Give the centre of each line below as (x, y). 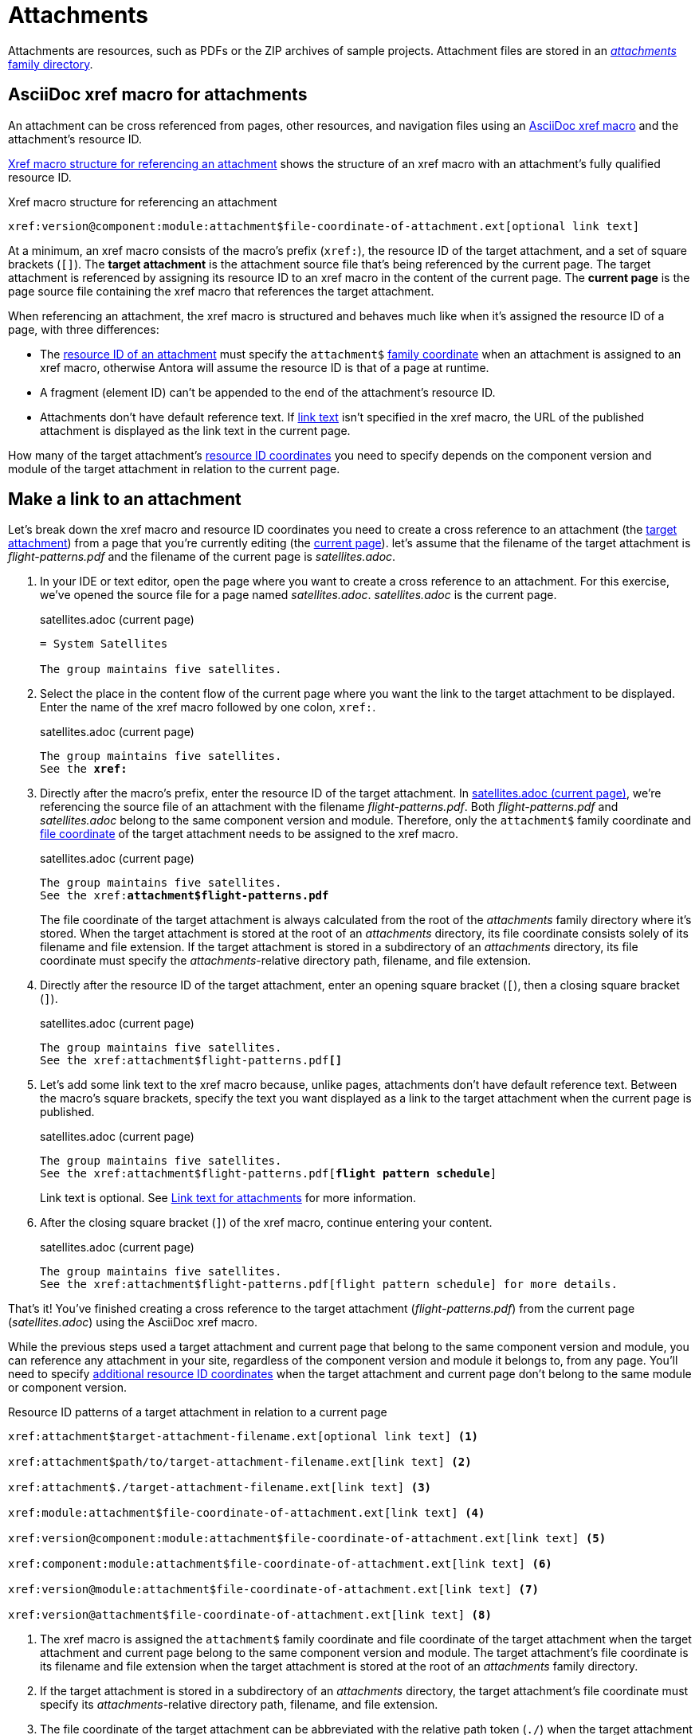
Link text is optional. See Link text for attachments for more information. (228, 1198)
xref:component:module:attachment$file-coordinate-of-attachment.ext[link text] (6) (280, 1564)
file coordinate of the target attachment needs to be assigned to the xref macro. (249, 834)
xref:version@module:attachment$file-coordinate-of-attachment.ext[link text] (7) (273, 1590)
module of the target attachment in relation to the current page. (174, 468)
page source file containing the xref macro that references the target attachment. (221, 291)
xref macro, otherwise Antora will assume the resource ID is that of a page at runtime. (265, 367)
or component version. (67, 1388)
